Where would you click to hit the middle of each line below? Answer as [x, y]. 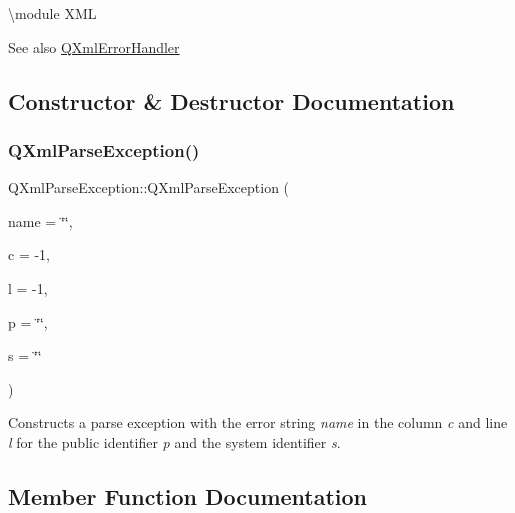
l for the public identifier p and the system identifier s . [174, 441]
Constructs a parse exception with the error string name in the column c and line [258, 422]
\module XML [52, 13]
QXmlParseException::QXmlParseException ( [149, 187]
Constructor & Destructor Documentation [231, 100]
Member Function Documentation [188, 495]
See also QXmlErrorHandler [94, 46]
